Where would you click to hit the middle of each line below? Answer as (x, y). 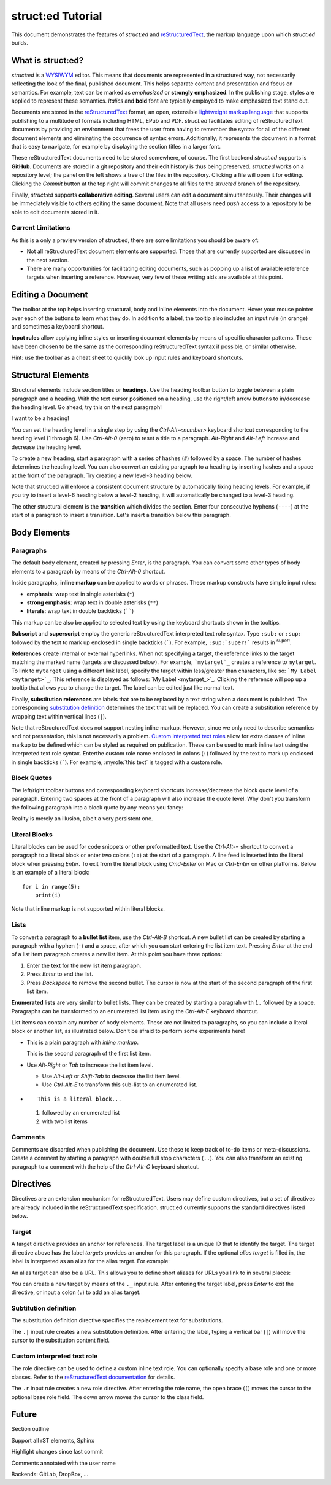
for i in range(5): (51, 887)
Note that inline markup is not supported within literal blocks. (88, 909)
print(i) (48, 895)
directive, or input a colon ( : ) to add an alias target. (76, 1292)
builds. (20, 42)
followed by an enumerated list (81, 1113)
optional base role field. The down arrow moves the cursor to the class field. (108, 1397)
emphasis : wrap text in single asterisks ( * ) (81, 594)
